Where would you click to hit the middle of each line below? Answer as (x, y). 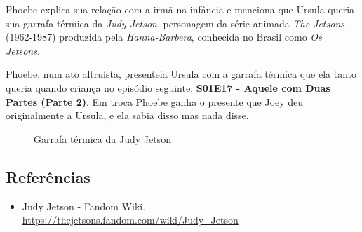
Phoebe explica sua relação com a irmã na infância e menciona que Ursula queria (180, 9)
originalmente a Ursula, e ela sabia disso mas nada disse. (127, 115)
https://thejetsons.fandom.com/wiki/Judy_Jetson (130, 220)
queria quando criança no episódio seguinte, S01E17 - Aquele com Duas (168, 87)
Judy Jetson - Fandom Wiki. (84, 206)
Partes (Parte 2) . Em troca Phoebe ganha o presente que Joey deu (155, 101)
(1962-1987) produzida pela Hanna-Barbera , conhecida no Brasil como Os (164, 37)
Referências (48, 176)
